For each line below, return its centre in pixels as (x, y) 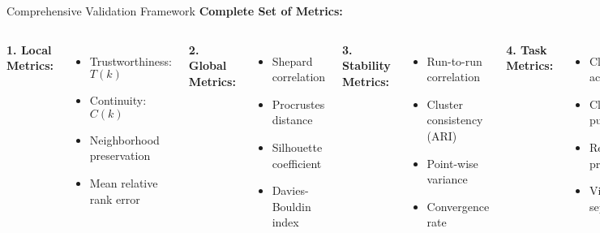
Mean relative (124, 182)
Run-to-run (454, 60)
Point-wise (452, 163)
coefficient (297, 163)
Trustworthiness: (131, 60)
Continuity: (118, 100)
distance (292, 120)
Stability (366, 65)
